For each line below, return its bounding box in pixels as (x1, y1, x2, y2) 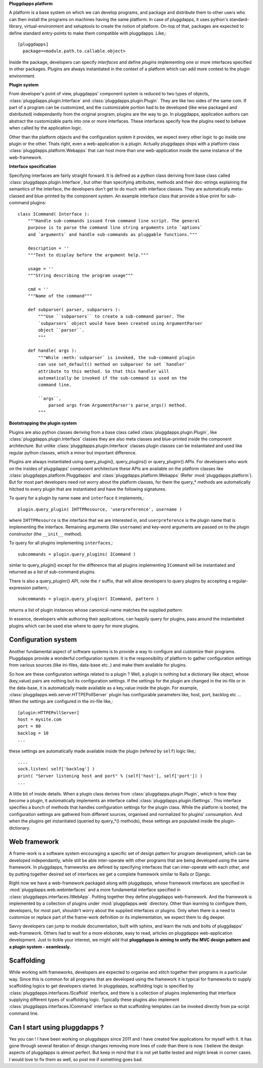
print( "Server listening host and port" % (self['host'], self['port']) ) (18, 773, 203, 779)
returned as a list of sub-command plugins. (9, 569, 96, 575)
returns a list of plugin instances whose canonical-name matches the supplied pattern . (9, 607, 183, 613)
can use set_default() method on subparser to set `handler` (38, 362, 188, 367)
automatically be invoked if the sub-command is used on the (38, 375, 188, 381)
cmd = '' (27, 286, 49, 292)
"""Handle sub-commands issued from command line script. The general (27, 218, 200, 223)
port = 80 (18, 724, 41, 729)
